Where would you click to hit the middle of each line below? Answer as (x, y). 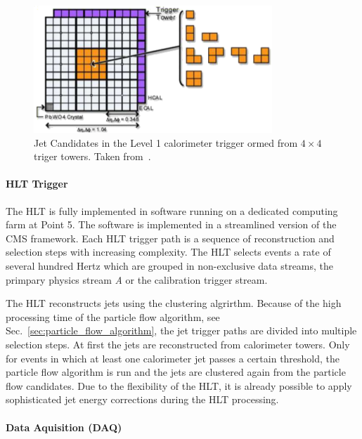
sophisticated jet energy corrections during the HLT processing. (142, 399)
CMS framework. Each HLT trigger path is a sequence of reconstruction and (170, 238)
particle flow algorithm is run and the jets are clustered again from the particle (176, 372)
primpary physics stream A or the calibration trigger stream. (137, 279)
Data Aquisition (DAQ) (64, 427)
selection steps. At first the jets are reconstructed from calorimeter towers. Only (178, 344)
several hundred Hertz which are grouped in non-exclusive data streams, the (170, 266)
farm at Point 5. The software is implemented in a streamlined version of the (171, 224)
